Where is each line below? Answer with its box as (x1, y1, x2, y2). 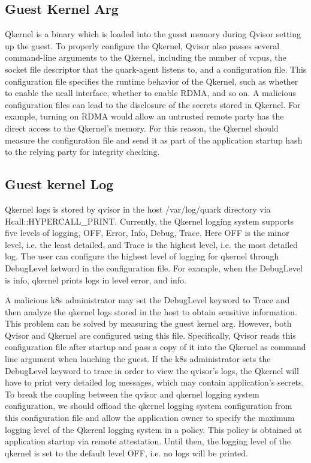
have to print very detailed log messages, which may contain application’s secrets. (5, 376, 304, 389)
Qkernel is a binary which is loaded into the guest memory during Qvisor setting (5, 28, 301, 40)
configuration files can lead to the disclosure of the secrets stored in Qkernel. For (5, 98, 301, 110)
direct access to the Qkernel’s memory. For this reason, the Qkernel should (5, 121, 279, 134)
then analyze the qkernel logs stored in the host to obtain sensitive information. (5, 305, 297, 318)
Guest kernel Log (5, 175, 114, 193)
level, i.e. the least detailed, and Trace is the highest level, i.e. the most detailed (5, 238, 298, 250)
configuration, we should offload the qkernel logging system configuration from (5, 399, 292, 412)
